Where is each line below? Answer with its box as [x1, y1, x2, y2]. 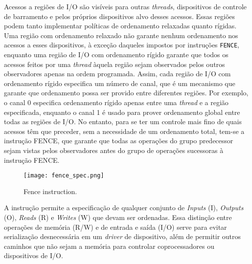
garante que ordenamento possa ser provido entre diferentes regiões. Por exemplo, [4, 88, 249, 98]
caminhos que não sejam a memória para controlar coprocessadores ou [4, 241, 214, 251]
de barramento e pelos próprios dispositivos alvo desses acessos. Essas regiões [4, 11, 235, 21]
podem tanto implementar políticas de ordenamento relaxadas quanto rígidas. [4, 21, 237, 31]
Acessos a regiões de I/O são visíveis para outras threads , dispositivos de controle [4, 1, 247, 11]
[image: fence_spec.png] [23, 172, 104, 179]
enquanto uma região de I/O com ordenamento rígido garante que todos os [4, 49, 229, 60]
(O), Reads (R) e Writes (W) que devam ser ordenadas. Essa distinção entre [4, 212, 232, 222]
